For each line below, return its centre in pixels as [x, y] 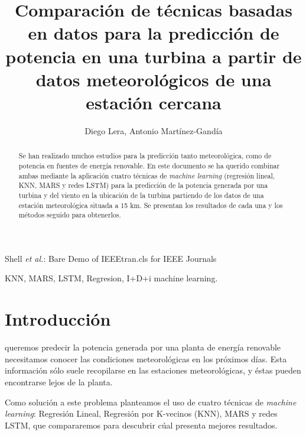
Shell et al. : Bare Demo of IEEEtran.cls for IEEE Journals [111, 258]
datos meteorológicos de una [154, 79]
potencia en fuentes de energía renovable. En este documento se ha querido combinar [149, 165]
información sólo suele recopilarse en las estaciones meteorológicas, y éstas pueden [153, 370]
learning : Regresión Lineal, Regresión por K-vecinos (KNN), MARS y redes [141, 413]
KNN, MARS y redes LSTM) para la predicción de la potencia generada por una [143, 185]
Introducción [58, 319]
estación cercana [154, 102]
